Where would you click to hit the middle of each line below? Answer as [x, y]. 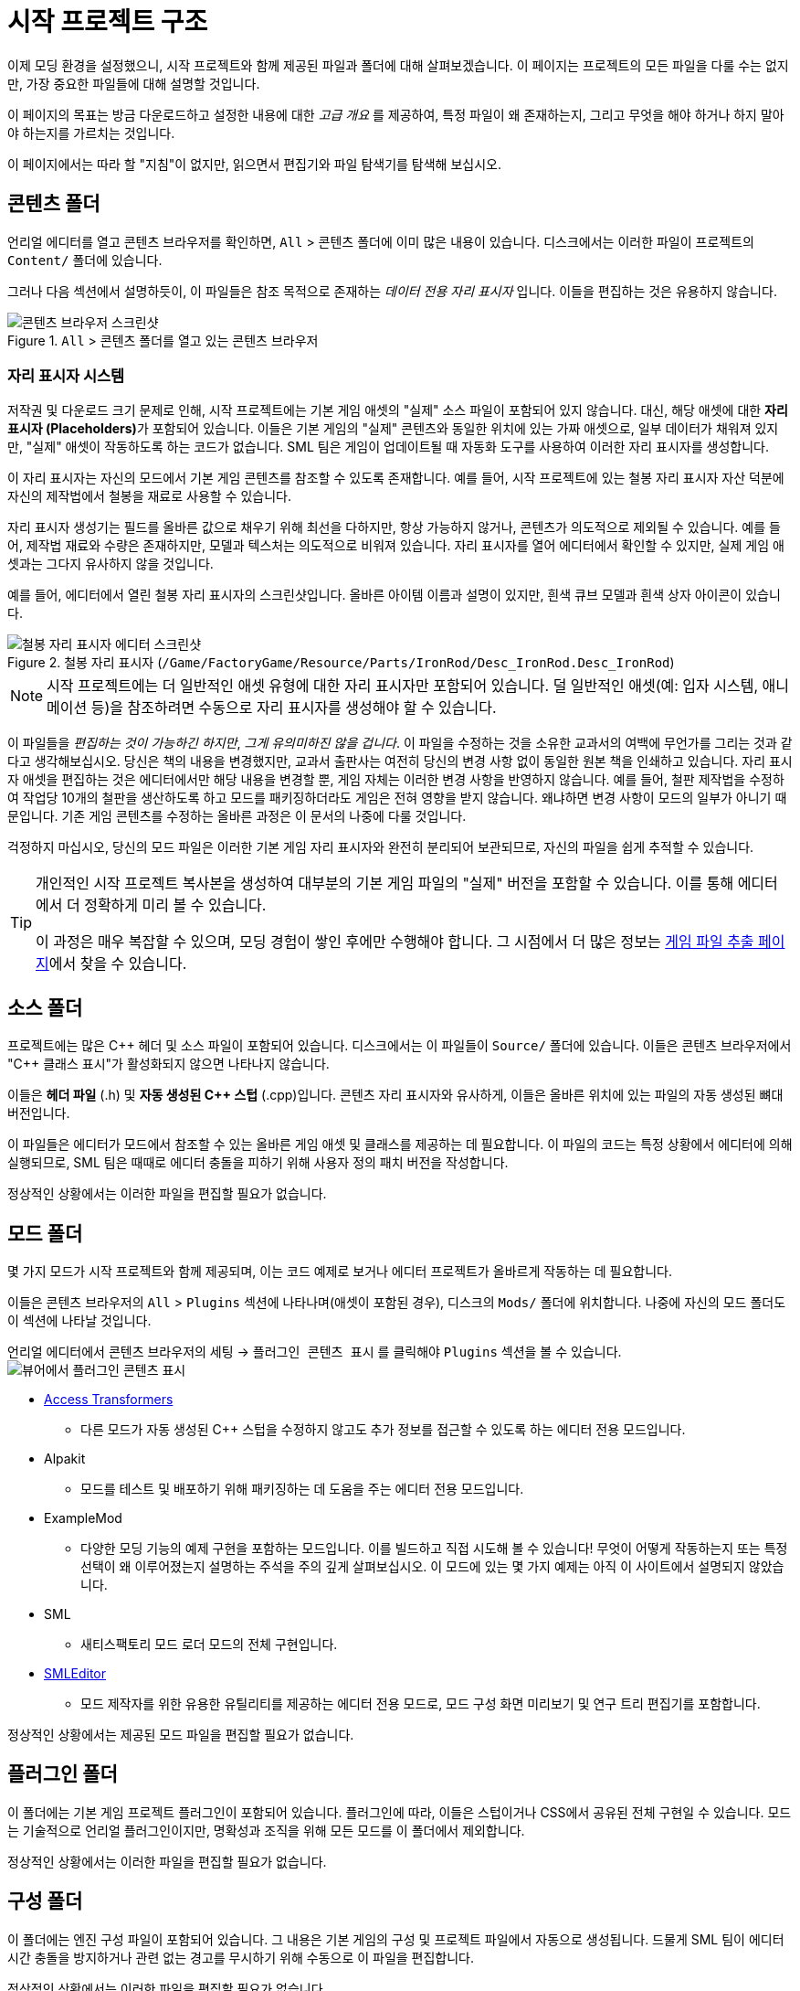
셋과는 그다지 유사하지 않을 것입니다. [111, 564]
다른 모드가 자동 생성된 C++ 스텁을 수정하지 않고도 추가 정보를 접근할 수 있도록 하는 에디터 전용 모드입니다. [383, 1430]
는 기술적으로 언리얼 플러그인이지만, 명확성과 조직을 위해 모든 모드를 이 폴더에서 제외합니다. [266, 1830]
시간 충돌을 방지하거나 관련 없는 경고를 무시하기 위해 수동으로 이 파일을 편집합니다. [241, 1957]
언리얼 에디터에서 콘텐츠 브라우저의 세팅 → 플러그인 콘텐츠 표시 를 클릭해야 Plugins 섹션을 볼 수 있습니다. [315, 1352]
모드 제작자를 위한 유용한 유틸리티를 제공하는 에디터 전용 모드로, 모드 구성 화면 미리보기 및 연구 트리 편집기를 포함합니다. [421, 1704]
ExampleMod [83, 1518]
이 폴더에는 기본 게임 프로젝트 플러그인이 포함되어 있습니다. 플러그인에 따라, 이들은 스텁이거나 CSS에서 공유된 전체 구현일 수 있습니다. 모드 [400, 1812]
